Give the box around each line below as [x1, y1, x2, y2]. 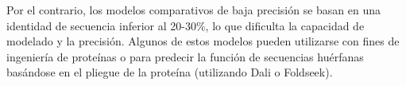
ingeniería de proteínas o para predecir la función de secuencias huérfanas [6, 48, 364, 64]
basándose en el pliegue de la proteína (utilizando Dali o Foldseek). [6, 64, 333, 80]
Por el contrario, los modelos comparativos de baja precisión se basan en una [6, 2, 381, 18]
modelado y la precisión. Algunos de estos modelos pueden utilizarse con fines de [6, 33, 400, 49]
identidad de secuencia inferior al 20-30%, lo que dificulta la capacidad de [6, 17, 365, 33]
